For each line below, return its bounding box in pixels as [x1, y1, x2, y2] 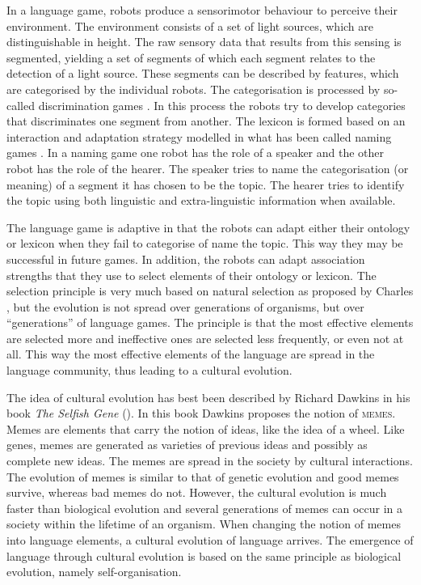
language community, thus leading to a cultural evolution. [6, 362, 293, 379]
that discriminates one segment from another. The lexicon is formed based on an [6, 112, 406, 129]
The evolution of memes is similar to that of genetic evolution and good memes [6, 468, 399, 485]
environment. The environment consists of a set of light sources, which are [6, 17, 374, 34]
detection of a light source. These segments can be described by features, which [6, 65, 399, 82]
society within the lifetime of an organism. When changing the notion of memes [6, 515, 401, 532]
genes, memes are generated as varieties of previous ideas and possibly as [6, 436, 368, 453]
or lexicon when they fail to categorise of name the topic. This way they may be [6, 235, 403, 252]
